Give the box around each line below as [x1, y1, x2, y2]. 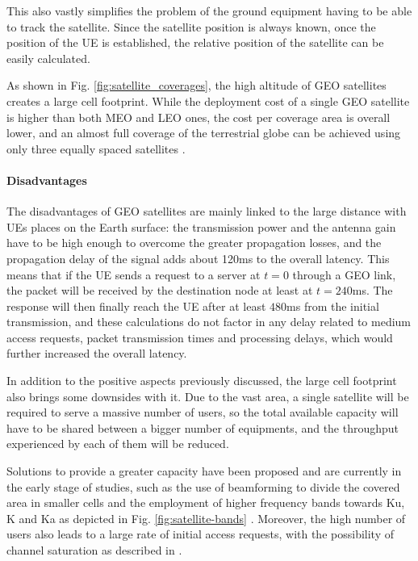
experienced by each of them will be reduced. [6, 435, 229, 452]
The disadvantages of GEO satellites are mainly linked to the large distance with [6, 203, 407, 220]
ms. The [352, 282, 393, 299]
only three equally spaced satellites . [6, 140, 186, 157]
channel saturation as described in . [6, 542, 182, 559]
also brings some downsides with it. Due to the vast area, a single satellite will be [6, 387, 409, 404]
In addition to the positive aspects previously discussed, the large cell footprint [6, 372, 397, 389]
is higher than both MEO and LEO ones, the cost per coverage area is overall [6, 108, 391, 125]
